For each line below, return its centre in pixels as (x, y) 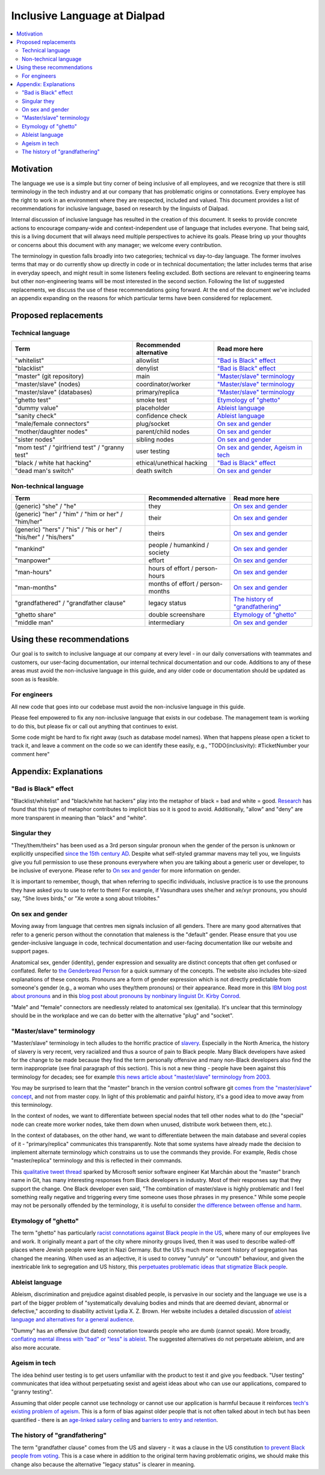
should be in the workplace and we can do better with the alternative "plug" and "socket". (122, 1016)
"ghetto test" (33, 400)
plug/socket (153, 424)
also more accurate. (36, 1347)
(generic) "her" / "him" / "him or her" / (69, 514)
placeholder (153, 408)
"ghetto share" (36, 615)
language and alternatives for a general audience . (73, 1320)
